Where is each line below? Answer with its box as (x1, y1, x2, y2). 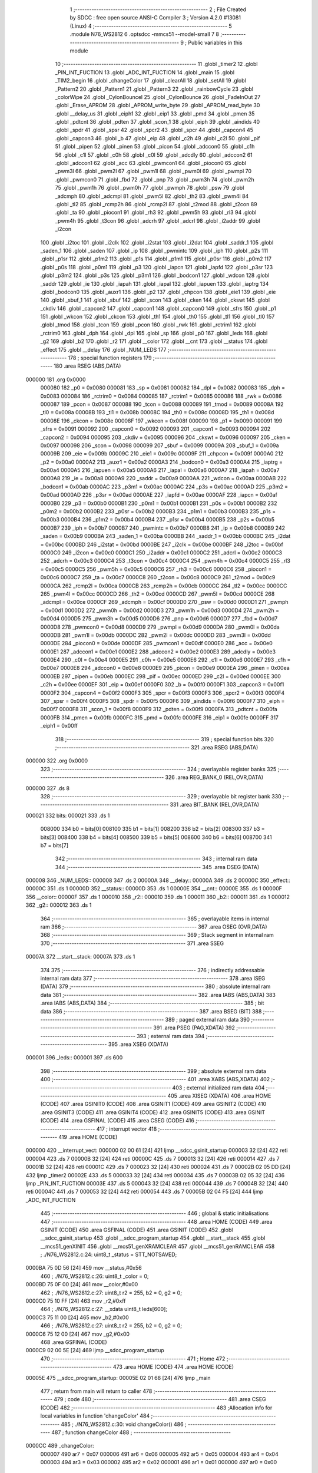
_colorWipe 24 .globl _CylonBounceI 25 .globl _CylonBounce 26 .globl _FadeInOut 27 (55, 93, 261, 100)
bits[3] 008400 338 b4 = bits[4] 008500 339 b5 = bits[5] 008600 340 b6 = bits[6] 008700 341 (40, 834, 272, 841)
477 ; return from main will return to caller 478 (40, 1388, 153, 1395)
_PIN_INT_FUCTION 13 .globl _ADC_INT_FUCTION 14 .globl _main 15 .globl (55, 68, 235, 76)
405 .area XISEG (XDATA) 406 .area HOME (167, 1092, 271, 1099)
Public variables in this (187, 39, 243, 46)
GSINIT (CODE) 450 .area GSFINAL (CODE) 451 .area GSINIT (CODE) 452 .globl (40, 1226, 233, 1233)
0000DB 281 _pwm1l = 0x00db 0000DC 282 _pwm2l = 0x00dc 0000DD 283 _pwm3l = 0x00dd (40, 631, 271, 639)
